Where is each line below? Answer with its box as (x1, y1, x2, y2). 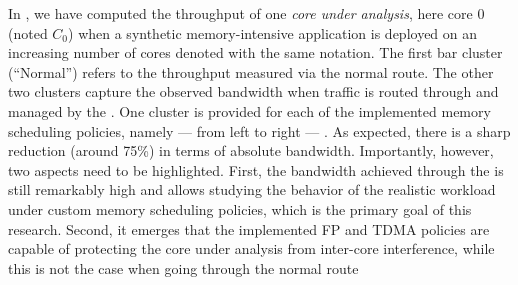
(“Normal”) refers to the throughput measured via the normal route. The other (8, 61, 494, 82)
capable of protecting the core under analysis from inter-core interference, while (8, 238, 495, 259)
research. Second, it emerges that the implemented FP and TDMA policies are (8, 218, 490, 239)
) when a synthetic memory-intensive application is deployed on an (68, 22, 478, 43)
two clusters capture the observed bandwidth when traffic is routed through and (8, 81, 499, 102)
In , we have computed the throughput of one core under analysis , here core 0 (8, 3, 485, 23)
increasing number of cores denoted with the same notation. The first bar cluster (8, 42, 503, 63)
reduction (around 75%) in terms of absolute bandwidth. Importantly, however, (8, 140, 494, 161)
